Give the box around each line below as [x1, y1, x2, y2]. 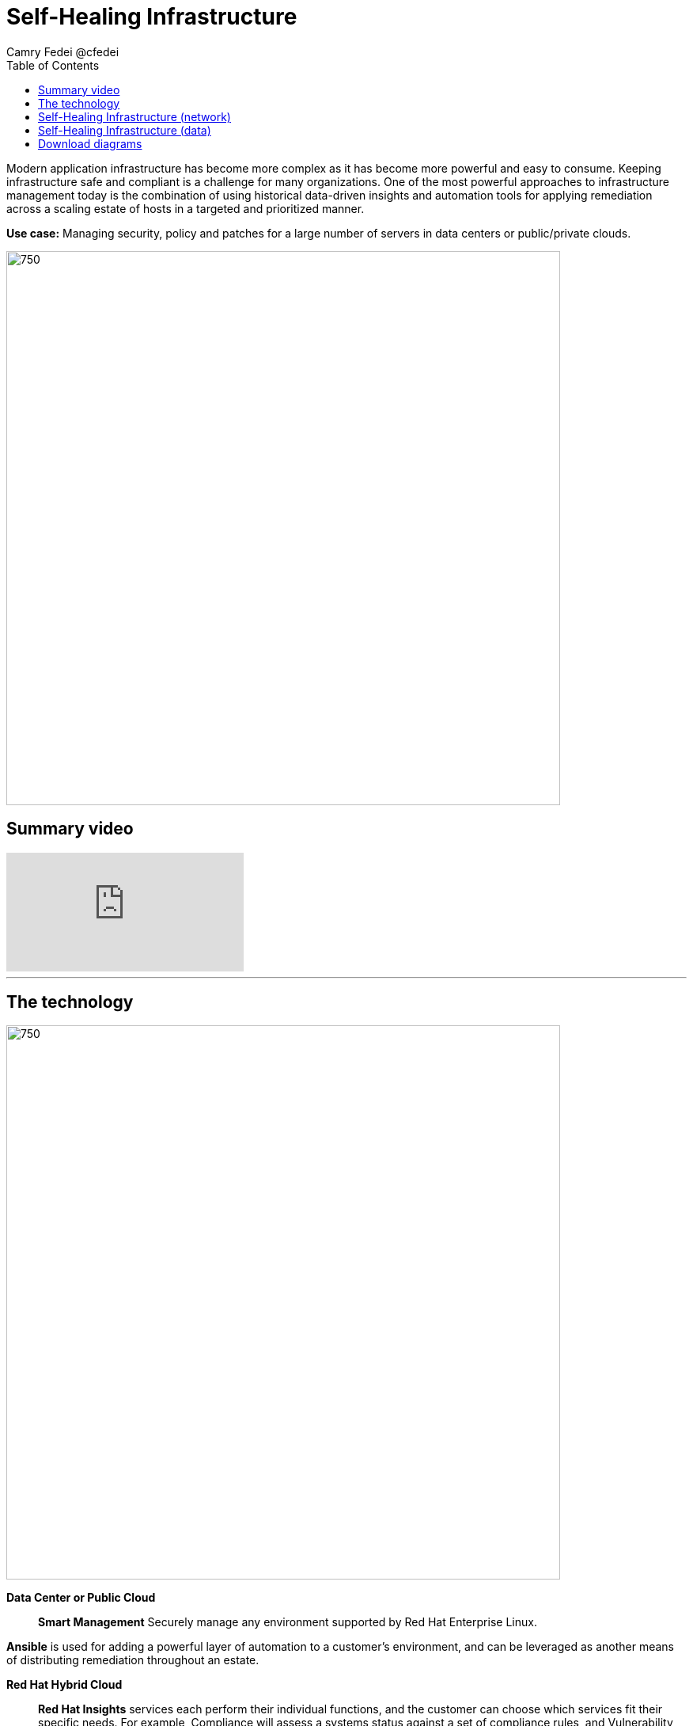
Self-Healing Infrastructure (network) [38, 109, 231, 124]
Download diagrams [38, 136, 142, 150]
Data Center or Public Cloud [6, 1591, 156, 1605]
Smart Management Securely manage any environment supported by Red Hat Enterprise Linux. [38, 1615, 537, 1629]
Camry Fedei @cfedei [6, 44, 119, 59]
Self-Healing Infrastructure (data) [38, 123, 211, 137]
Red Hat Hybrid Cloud [6, 1678, 123, 1692]
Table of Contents [6, 58, 100, 72]
